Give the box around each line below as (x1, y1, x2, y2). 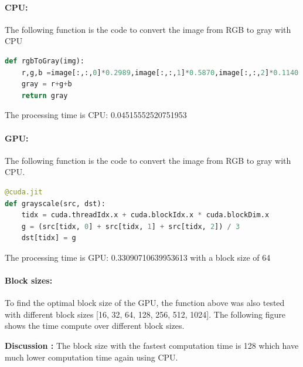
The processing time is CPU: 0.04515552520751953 (5, 109, 187, 121)
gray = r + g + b (21, 80, 72, 89)
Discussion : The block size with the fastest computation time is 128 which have (5, 339, 299, 352)
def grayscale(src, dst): (5, 199, 105, 208)
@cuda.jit (5, 187, 43, 196)
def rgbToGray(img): (5, 56, 85, 65)
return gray (21, 91, 68, 100)
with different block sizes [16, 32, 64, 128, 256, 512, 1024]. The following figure (5, 308, 285, 320)
